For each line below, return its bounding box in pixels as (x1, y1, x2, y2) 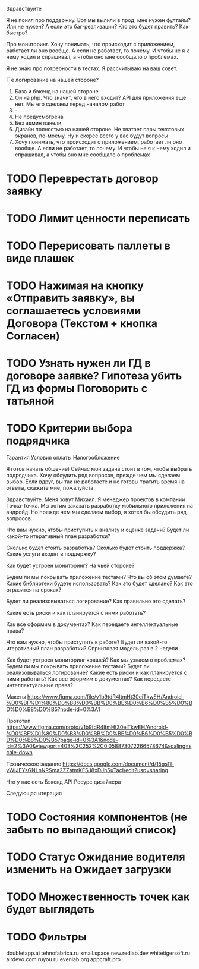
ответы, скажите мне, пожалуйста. (6, 484, 95, 491)
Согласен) (6, 329, 61, 342)
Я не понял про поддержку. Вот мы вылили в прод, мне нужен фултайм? (6, 17, 191, 23)
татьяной (6, 394, 55, 408)
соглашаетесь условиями (6, 304, 141, 317)
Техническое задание (6, 760, 61, 767)
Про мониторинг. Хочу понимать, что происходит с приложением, (6, 41, 175, 48)
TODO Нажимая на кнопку (6, 279, 144, 292)
